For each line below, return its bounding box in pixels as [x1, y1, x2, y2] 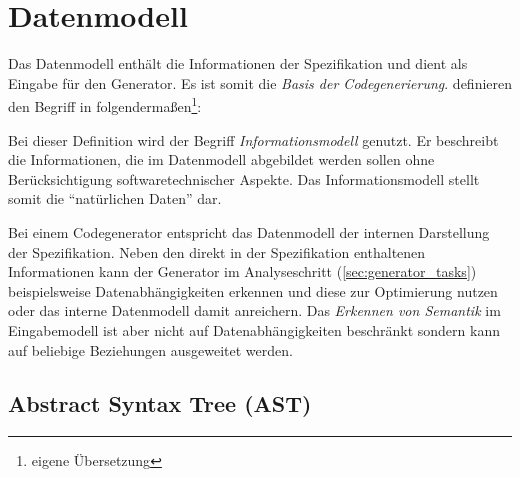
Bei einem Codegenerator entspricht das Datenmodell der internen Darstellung [8, 221, 490, 242]
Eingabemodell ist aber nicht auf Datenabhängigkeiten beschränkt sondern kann [8, 319, 500, 340]
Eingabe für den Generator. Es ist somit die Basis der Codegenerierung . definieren [8, 72, 513, 93]
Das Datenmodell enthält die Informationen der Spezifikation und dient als [8, 53, 468, 74]
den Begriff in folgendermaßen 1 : [8, 93, 202, 116]
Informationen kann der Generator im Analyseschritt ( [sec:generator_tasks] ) [8, 261, 477, 282]
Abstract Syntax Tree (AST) [8, 388, 312, 419]
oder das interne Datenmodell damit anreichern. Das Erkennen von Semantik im [8, 300, 501, 321]
